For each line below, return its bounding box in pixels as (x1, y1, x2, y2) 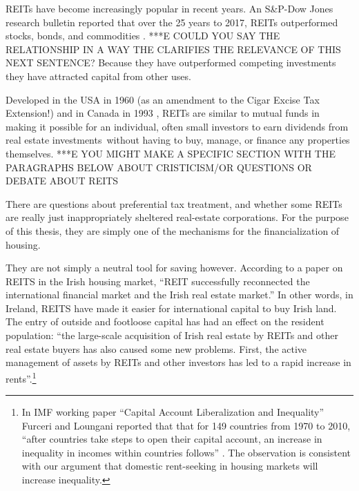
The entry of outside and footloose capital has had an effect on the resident (6, 314, 324, 329)
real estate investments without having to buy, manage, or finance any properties (6, 133, 350, 147)
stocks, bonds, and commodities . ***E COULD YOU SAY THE (6, 28, 280, 43)
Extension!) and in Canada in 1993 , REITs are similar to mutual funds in (6, 106, 320, 120)
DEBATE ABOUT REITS (6, 173, 119, 188)
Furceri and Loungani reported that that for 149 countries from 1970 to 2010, (21, 418, 351, 432)
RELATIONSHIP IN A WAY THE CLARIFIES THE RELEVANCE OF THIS (6, 41, 341, 56)
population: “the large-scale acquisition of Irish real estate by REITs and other (6, 328, 338, 343)
